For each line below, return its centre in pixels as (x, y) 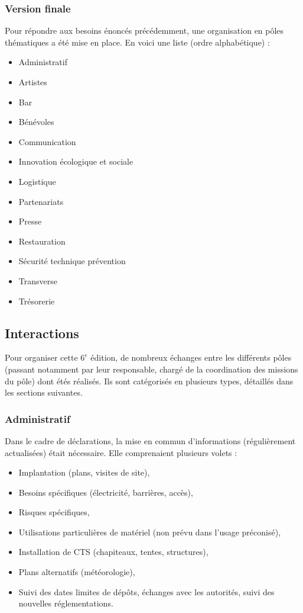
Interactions (42, 333)
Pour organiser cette (41, 357)
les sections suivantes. (44, 392)
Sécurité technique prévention (72, 261)
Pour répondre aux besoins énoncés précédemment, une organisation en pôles (144, 31)
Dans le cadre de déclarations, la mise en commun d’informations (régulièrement (150, 440)
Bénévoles (36, 122)
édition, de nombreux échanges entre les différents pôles (191, 357)
